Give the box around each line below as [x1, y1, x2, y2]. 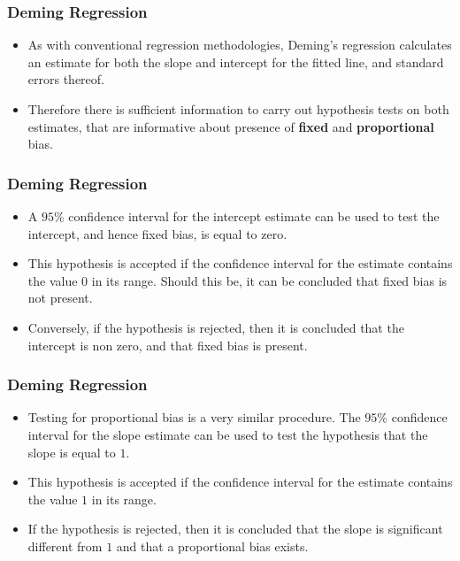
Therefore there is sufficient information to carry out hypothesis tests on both [27, 100, 449, 118]
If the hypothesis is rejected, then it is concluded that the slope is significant [27, 519, 443, 538]
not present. [27, 288, 93, 307]
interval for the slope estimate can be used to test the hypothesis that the [27, 425, 428, 443]
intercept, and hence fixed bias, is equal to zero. [27, 224, 287, 242]
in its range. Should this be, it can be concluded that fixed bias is [91, 271, 448, 289]
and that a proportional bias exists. [116, 536, 309, 555]
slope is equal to [27, 442, 116, 461]
